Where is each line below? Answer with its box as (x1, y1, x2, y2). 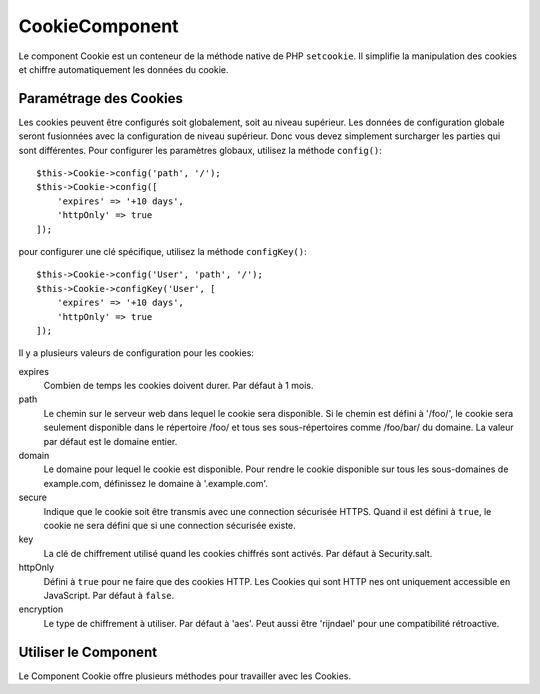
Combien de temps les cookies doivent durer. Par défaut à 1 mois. (43, 380, 314, 392)
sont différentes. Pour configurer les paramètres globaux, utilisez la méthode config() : (18, 144, 382, 156)
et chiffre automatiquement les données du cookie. (18, 63, 229, 75)
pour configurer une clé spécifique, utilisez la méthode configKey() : (18, 245, 307, 257)
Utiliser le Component (18, 643, 158, 660)
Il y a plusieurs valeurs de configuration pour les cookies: (18, 347, 255, 359)
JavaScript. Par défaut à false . (43, 589, 175, 601)
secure (18, 491, 48, 504)
